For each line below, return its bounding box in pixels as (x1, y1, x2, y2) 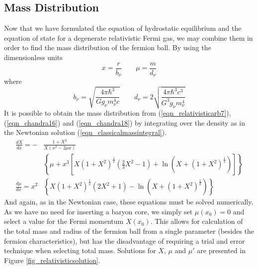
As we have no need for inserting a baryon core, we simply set (4, 206, 193, 216)
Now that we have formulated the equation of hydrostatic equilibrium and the (4, 23, 242, 33)
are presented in (197, 245, 246, 256)
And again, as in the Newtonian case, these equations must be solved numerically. (4, 197, 254, 207)
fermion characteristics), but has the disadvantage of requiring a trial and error (4, 235, 245, 246)
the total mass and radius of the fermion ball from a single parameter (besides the (4, 225, 255, 236)
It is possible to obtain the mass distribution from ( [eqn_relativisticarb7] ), (4, 108, 231, 118)
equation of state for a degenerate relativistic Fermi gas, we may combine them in (4, 32, 253, 43)
